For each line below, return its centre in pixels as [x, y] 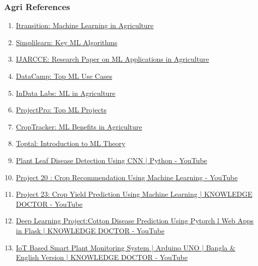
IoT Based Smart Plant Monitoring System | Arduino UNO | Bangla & [125, 247]
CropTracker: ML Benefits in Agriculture [79, 126]
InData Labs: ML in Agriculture [66, 93]
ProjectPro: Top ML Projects [61, 110]
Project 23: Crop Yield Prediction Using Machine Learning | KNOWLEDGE [134, 194]
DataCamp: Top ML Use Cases [64, 76]
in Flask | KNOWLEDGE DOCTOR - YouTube [90, 230]
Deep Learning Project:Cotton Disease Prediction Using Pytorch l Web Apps [135, 221]
